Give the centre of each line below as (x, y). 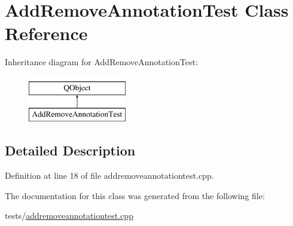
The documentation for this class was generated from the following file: (135, 195)
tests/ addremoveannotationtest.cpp (69, 216)
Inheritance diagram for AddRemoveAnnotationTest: (101, 62)
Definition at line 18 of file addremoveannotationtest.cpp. (109, 175)
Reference (46, 33)
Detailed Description (70, 150)
